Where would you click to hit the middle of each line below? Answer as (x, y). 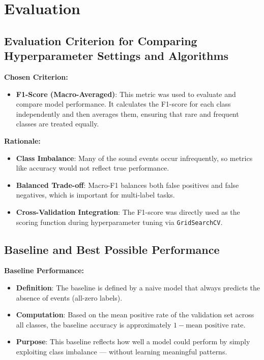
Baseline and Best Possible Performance (112, 249)
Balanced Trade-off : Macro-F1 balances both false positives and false (127, 185)
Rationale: (22, 140)
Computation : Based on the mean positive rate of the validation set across (135, 315)
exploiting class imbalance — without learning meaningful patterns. (122, 351)
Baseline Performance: (44, 270)
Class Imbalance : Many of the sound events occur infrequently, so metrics (134, 158)
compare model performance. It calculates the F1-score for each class (123, 104)
